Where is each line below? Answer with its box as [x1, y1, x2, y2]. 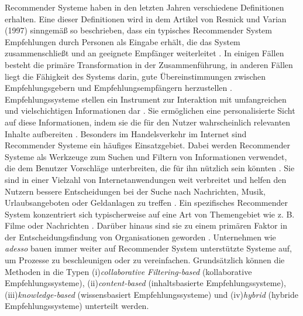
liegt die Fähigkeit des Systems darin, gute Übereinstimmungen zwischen [5, 70, 266, 82]
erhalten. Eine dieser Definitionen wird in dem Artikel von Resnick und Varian [5, 12, 287, 25]
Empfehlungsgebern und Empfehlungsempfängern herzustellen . [5, 81, 232, 94]
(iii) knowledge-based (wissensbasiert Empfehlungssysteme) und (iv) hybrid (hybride [5, 288, 298, 300]
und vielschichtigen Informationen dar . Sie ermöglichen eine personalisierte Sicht [5, 104, 295, 117]
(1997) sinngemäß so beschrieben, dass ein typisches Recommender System [5, 24, 272, 36]
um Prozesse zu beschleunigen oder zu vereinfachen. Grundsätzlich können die [5, 254, 285, 266]
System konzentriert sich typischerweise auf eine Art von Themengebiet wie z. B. [5, 208, 295, 220]
